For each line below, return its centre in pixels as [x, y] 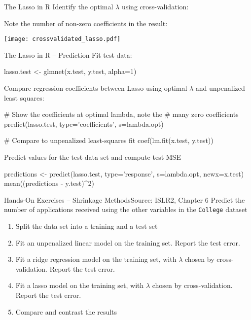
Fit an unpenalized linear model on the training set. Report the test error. [128, 242]
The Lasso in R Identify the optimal [59, 6]
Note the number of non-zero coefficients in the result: [86, 23]
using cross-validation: [155, 6]
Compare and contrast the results [66, 311]
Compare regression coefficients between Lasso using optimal [96, 88]
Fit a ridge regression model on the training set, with [96, 259]
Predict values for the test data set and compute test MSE [92, 157]
